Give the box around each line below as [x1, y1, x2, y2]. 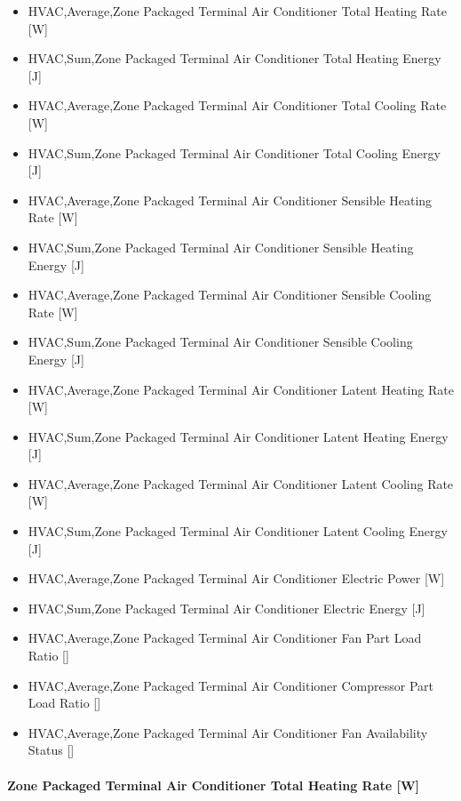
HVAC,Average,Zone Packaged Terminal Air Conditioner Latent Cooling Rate [28, 474, 454, 493]
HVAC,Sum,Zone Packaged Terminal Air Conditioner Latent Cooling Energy [28, 522, 448, 541]
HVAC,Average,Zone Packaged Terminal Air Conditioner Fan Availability [28, 723, 428, 741]
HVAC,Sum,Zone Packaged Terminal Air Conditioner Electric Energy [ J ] [28, 598, 425, 617]
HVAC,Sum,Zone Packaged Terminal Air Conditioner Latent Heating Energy [28, 427, 449, 445]
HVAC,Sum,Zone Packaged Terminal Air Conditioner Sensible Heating [28, 237, 414, 256]
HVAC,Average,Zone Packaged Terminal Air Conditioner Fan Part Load [28, 629, 422, 647]
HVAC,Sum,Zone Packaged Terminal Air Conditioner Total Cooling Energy [28, 143, 441, 162]
